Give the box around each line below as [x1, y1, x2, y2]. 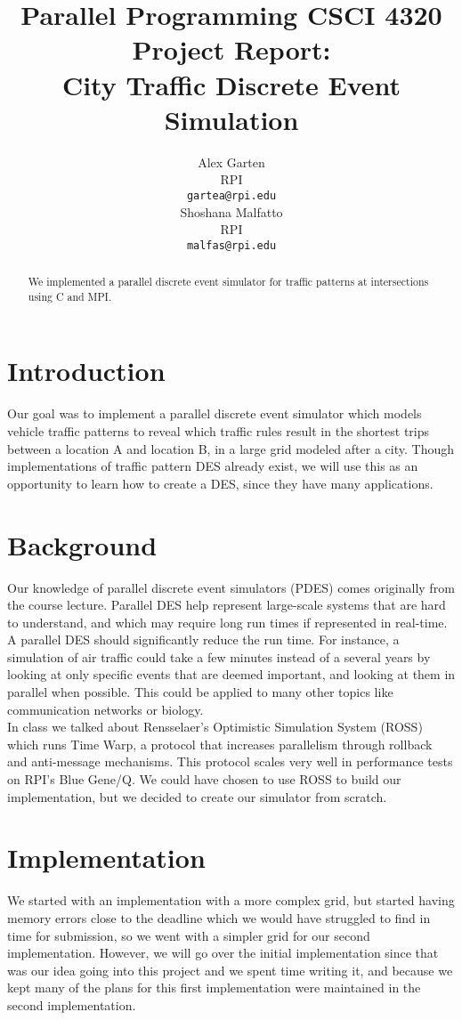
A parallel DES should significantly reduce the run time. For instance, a [7, 630, 400, 649]
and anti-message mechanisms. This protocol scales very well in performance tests [7, 752, 453, 771]
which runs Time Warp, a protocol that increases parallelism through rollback [7, 734, 433, 753]
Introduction [7, 352, 166, 389]
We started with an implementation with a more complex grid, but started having [7, 891, 455, 910]
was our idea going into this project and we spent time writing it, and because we [7, 960, 453, 979]
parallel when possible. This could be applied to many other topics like [7, 683, 393, 701]
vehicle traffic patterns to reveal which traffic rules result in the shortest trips [7, 422, 430, 441]
